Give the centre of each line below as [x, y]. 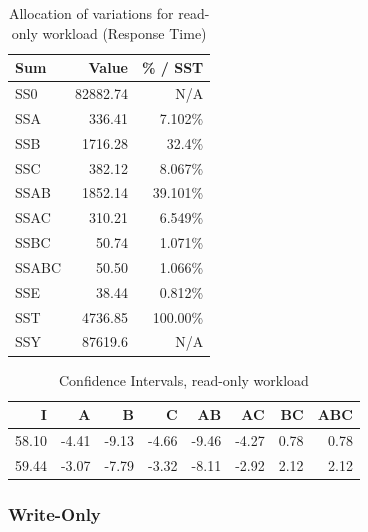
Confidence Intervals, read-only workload [184, 379]
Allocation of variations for [91, 13]
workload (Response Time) [124, 32]
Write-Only [54, 513]
